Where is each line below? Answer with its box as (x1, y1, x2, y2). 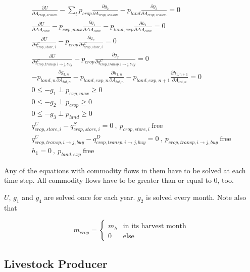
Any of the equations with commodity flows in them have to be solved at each (4, 165, 246, 175)
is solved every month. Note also (145, 192, 246, 202)
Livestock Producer (4, 255, 108, 271)
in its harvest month (123, 223, 186, 230)
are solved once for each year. (44, 192, 135, 202)
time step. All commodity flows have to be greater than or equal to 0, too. (4, 175, 234, 185)
